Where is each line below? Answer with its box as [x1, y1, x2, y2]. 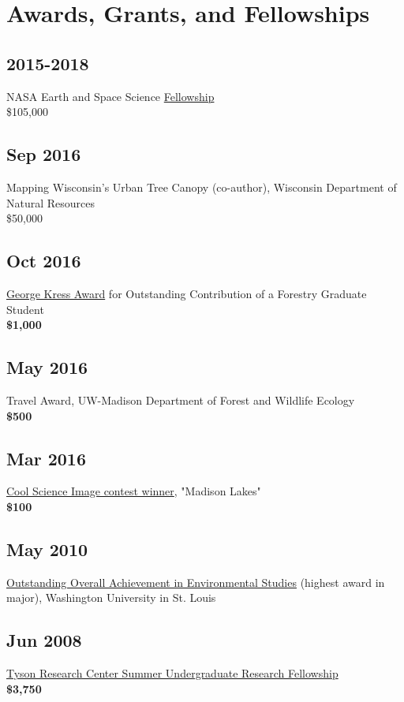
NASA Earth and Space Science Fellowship [6, 88, 215, 104]
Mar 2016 [6, 446, 86, 470]
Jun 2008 [6, 628, 82, 652]
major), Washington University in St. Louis [6, 589, 216, 606]
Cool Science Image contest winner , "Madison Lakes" [6, 483, 261, 499]
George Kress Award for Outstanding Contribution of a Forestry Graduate [6, 285, 367, 301]
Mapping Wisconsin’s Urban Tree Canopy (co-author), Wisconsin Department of [6, 178, 397, 195]
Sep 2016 [6, 142, 81, 166]
